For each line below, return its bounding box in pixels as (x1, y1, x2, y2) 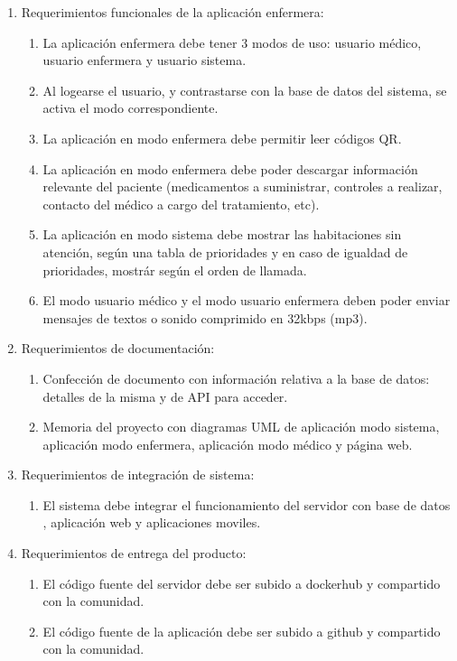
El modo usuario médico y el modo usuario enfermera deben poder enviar (42, 291, 451, 310)
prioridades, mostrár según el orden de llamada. (42, 260, 307, 279)
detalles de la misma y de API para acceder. (42, 386, 288, 405)
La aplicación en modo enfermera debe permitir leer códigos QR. (42, 128, 402, 147)
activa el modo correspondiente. (42, 98, 219, 117)
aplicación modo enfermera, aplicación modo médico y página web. (42, 434, 413, 453)
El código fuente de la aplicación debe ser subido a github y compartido (42, 621, 441, 640)
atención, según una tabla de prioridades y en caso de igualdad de (42, 242, 408, 261)
